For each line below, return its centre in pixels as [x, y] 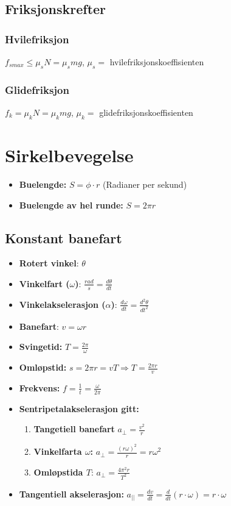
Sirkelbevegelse [69, 155]
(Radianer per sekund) [145, 184]
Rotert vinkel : [49, 263]
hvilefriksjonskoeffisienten [157, 62]
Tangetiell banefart [74, 429]
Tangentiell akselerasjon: [71, 494]
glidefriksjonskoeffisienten [146, 112]
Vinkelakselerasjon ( [62, 304]
